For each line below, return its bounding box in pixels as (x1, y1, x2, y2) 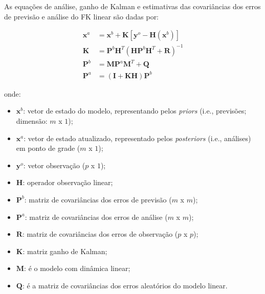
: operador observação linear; (23, 177, 113, 188)
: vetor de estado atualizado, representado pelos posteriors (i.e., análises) (24, 132, 251, 143)
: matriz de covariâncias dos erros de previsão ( (24, 194, 172, 205)
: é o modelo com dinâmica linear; (24, 263, 130, 274)
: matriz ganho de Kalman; (23, 245, 107, 256)
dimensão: (16, 116, 48, 126)
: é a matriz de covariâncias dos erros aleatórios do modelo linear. (22, 280, 228, 290)
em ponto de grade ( (16, 143, 80, 153)
